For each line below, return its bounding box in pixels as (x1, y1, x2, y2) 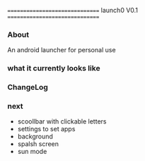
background (17, 132, 53, 141)
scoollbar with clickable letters (17, 117, 107, 126)
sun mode (17, 148, 47, 156)
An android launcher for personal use (7, 46, 116, 54)
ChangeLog (7, 83, 48, 93)
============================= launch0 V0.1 (7, 6, 138, 14)
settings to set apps (17, 125, 76, 133)
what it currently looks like (7, 64, 100, 73)
